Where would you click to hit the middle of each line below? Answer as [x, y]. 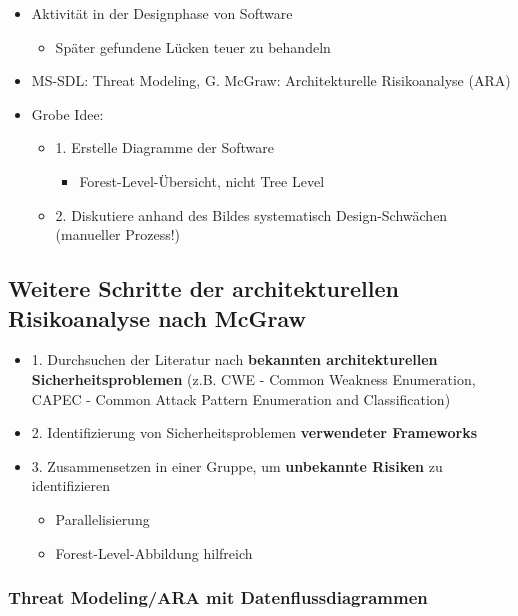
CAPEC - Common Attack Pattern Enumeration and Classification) [241, 398]
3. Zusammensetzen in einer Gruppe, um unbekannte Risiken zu [237, 465]
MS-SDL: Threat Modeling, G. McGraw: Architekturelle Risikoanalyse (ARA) [271, 80]
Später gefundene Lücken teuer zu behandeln [193, 46]
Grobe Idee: [67, 113]
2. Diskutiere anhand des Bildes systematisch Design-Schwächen [251, 214]
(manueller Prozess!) [118, 234]
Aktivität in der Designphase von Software [162, 13]
